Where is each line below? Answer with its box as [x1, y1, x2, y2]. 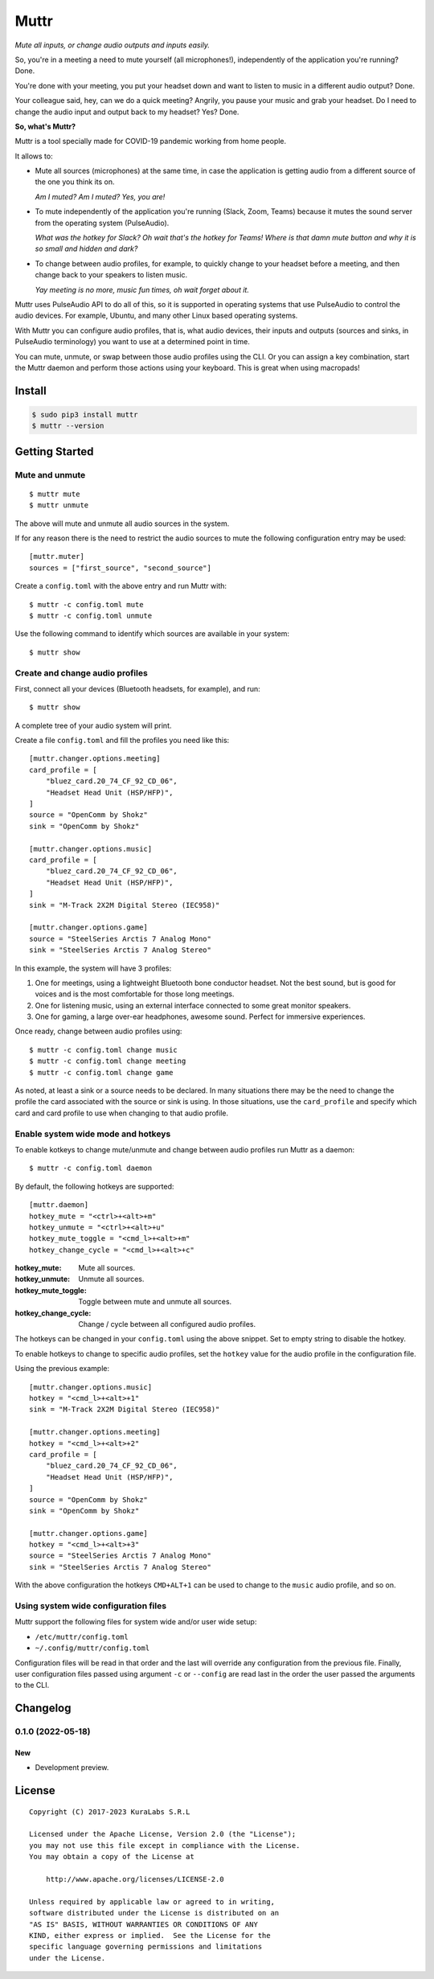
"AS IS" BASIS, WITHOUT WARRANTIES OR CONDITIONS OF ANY [29, 1919, 259, 1929]
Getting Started [14, 445, 94, 458]
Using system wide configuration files [14, 1600, 167, 1612]
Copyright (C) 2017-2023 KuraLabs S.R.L [29, 1807, 190, 1817]
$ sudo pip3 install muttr [31, 410, 138, 419]
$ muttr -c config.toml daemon [29, 1164, 153, 1173]
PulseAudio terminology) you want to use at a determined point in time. [14, 337, 251, 347]
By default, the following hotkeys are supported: [14, 1181, 174, 1191]
